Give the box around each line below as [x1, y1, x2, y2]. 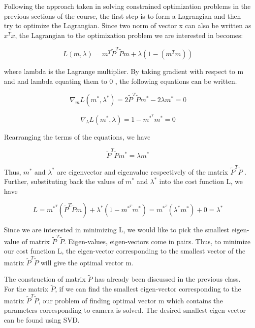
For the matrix [4, 284, 49, 294]
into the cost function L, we [159, 176, 243, 186]
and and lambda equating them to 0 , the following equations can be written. [4, 75, 237, 86]
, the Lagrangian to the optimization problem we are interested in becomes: [15, 30, 243, 40]
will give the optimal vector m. [40, 257, 133, 267]
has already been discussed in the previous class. [95, 274, 241, 284]
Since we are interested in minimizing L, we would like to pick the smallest [4, 224, 229, 235]
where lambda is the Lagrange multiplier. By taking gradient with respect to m [4, 66, 244, 76]
